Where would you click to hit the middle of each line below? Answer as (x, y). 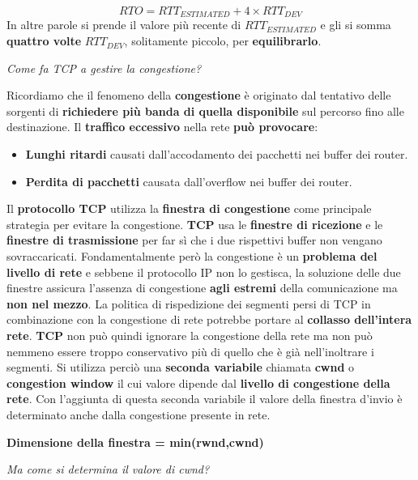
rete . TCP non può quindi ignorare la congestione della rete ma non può (190, 335)
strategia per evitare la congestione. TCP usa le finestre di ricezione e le (195, 224)
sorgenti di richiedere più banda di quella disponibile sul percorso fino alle (205, 110)
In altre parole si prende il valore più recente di (124, 25)
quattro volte (44, 41)
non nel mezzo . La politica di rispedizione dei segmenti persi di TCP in (189, 303)
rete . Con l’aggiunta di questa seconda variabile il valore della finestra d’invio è (205, 399)
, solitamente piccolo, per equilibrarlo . (223, 41)
